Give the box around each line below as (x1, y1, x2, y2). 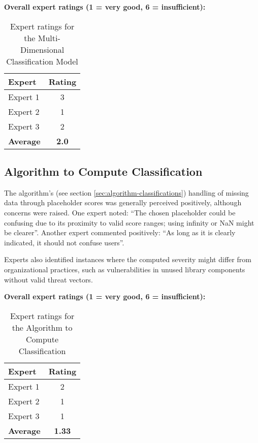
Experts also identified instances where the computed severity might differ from (4, 254, 251, 265)
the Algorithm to (12, 321, 73, 333)
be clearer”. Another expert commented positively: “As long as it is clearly (4, 227, 236, 238)
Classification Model (6, 55, 78, 67)
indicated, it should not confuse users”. (4, 237, 124, 247)
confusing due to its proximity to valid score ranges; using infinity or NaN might (4, 217, 254, 228)
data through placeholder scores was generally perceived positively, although (4, 197, 242, 208)
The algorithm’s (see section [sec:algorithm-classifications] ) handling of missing (4, 187, 249, 198)
